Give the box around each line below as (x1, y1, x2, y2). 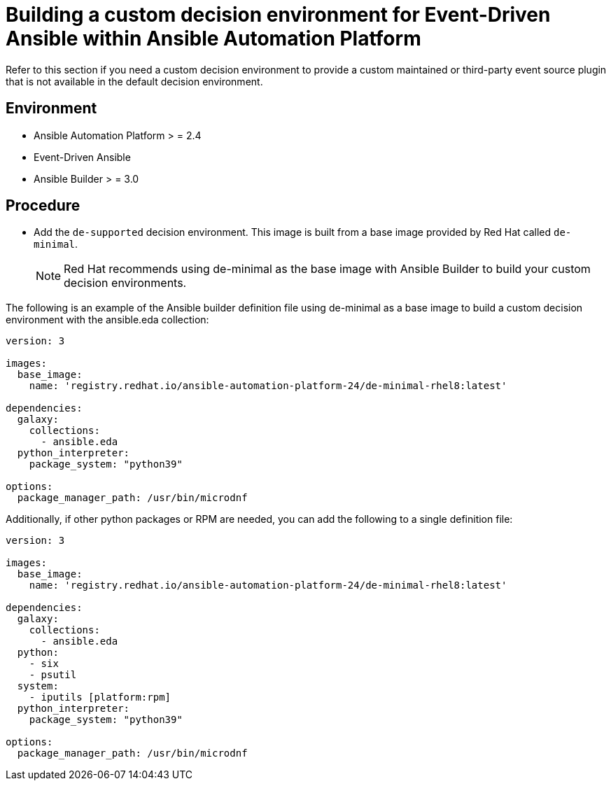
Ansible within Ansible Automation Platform (6, 27, 421, 50)
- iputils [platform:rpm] (29, 692, 171, 703)
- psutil (29, 669, 77, 681)
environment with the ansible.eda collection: (6, 314, 209, 326)
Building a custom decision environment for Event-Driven (6, 3, 551, 27)
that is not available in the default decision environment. (6, 75, 263, 87)
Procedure (6, 197, 80, 215)
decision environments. (64, 276, 187, 290)
